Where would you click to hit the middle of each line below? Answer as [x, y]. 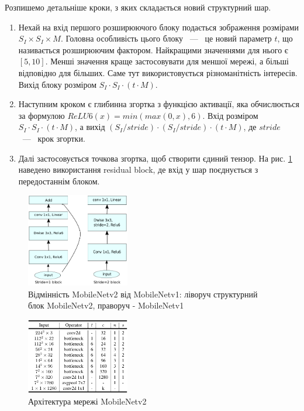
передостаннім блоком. [59, 181]
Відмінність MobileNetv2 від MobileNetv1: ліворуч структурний [143, 294]
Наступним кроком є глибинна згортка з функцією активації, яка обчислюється [159, 104]
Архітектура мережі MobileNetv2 [87, 401]
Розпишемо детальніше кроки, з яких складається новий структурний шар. [138, 7]
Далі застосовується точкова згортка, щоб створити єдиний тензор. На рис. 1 [155, 158]
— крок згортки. [54, 138]
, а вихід [90, 127]
